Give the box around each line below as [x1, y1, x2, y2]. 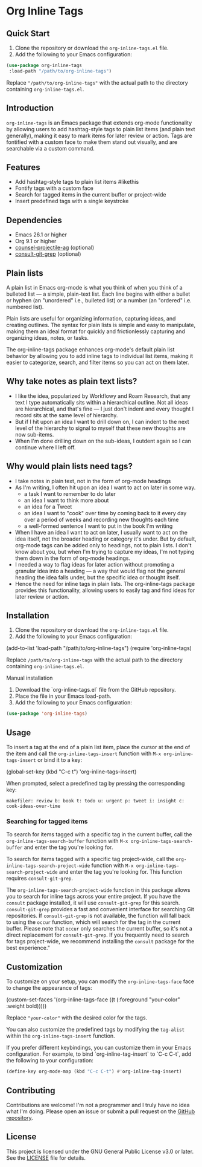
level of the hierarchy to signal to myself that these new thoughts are [14, 424, 186, 432]
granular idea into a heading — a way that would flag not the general [14, 567, 186, 574]
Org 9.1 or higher [14, 238, 57, 245]
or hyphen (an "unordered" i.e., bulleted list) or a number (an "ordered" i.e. [6, 297, 192, 304]
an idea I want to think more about [24, 496, 109, 504]
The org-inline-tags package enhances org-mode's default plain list [6, 346, 175, 353]
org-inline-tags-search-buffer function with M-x [6, 837, 128, 845]
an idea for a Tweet [24, 503, 72, 510]
